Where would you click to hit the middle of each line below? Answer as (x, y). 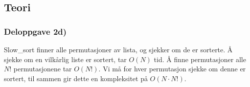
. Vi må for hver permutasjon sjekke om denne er (172, 69)
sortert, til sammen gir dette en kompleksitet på (76, 78)
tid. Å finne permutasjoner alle (200, 59)
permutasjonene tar (43, 69)
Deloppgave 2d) (35, 31)
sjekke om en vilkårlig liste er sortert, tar (65, 59)
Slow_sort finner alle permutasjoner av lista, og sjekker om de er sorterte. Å (118, 49)
